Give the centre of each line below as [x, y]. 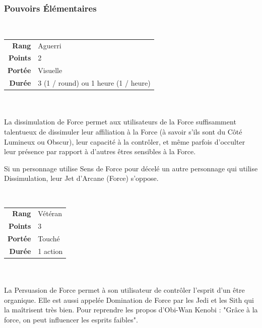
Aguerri [50, 45]
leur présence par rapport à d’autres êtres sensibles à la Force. [100, 151]
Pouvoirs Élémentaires [50, 8]
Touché [49, 238]
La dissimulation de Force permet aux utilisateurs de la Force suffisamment [120, 122]
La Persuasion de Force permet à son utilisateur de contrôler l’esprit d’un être [124, 290]
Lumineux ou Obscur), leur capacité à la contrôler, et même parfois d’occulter [125, 141]
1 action [50, 251]
